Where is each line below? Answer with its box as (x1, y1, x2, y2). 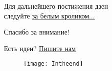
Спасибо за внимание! (4, 27, 69, 37)
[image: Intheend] (23, 60, 83, 68)
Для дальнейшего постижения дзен (4, 1, 108, 11)
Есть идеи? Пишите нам (4, 43, 76, 53)
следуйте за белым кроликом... (4, 10, 95, 20)
